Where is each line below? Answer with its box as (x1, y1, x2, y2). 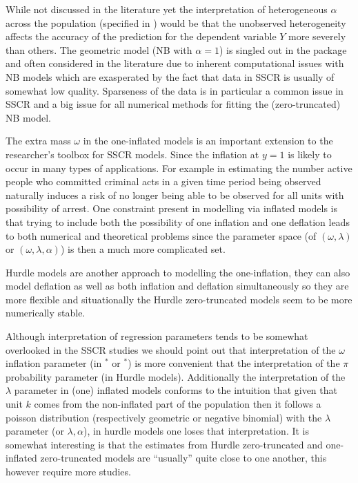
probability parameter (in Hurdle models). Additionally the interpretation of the (6, 369, 346, 383)
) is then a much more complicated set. (60, 242, 226, 256)
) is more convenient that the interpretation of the (128, 356, 340, 370)
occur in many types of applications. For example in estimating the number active (6, 160, 352, 175)
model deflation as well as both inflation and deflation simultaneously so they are (6, 278, 349, 293)
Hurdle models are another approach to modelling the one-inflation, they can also (6, 265, 350, 279)
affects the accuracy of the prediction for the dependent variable (6, 29, 277, 44)
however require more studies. (6, 464, 131, 478)
